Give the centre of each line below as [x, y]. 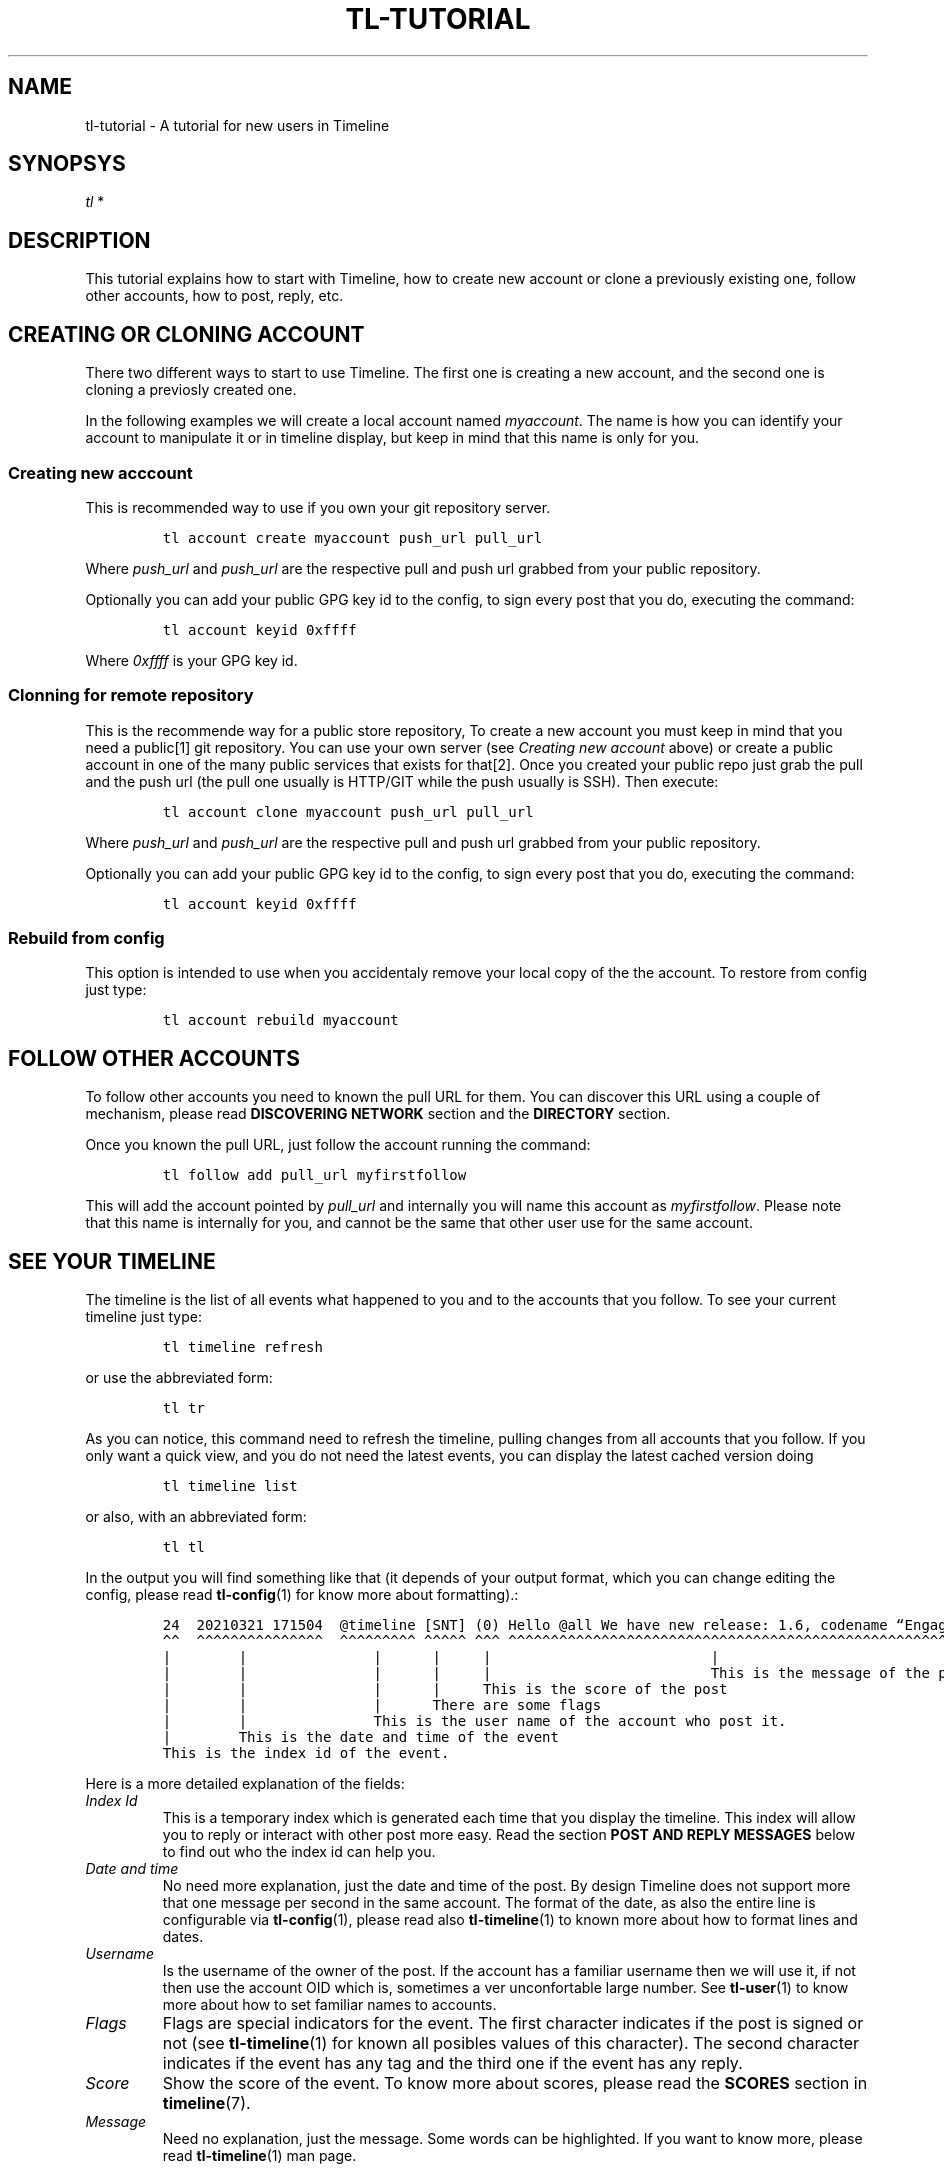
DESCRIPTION [79, 240]
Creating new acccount [100, 472]
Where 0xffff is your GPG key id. [191, 660]
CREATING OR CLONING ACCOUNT [186, 334]
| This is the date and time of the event [360, 1737]
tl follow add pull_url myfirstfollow [314, 1175]
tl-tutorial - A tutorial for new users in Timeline [237, 125]
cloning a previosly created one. [191, 390]
